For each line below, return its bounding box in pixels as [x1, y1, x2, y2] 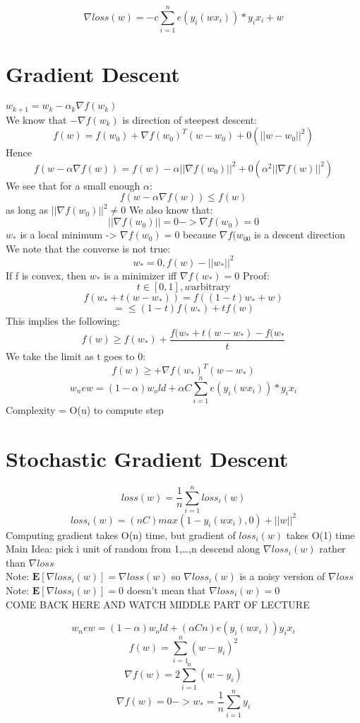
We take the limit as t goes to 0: [6, 349, 146, 364]
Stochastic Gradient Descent [6, 444, 289, 473]
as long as [6, 202, 49, 217]
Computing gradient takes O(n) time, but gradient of [6, 527, 236, 542]
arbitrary [191, 282, 231, 293]
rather [319, 541, 346, 556]
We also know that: [129, 202, 213, 217]
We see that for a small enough [6, 178, 140, 192]
